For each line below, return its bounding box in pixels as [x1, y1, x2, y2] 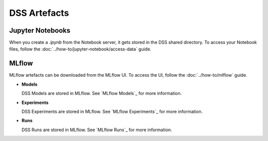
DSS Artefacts [9, 7, 69, 18]
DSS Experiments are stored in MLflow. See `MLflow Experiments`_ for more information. [21, 108, 203, 114]
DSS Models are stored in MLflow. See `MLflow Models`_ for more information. [21, 91, 182, 96]
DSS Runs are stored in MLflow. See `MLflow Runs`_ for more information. [21, 127, 172, 133]
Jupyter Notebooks [9, 26, 70, 35]
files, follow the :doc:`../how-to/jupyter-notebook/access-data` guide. [9, 46, 151, 52]
